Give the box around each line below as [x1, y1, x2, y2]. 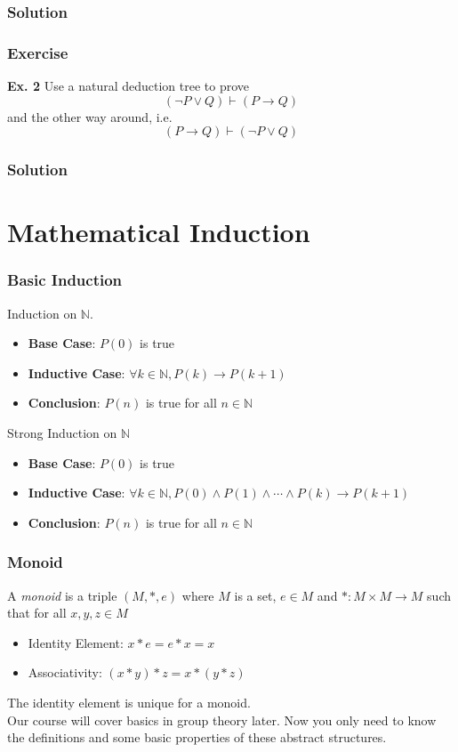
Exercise [7, 41, 68, 63]
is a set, [234, 586, 277, 604]
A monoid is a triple [7, 586, 117, 604]
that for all [7, 603, 67, 622]
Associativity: [28, 663, 102, 682]
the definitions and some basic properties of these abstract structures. [7, 728, 387, 747]
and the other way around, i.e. [7, 107, 173, 125]
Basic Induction [7, 269, 123, 291]
